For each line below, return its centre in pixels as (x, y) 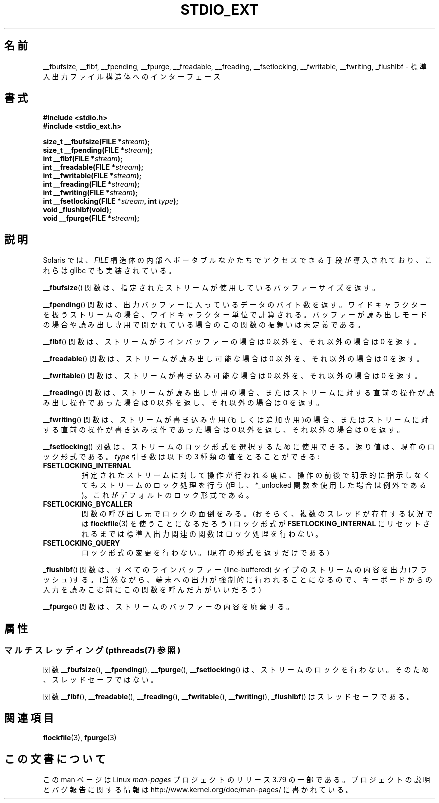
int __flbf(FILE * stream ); (83, 159)
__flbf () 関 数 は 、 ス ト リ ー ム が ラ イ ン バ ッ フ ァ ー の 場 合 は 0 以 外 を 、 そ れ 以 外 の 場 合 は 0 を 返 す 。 (232, 342)
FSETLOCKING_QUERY (81, 543)
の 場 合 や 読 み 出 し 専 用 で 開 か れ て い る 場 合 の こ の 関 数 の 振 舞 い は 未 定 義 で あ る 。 (204, 325)
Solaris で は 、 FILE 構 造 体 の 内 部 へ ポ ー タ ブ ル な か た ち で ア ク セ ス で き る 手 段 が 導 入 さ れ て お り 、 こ (238, 260)
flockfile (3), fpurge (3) (80, 738)
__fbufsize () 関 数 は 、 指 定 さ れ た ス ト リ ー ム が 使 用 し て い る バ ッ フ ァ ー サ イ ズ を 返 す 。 (211, 288)
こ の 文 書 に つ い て (55, 759)
